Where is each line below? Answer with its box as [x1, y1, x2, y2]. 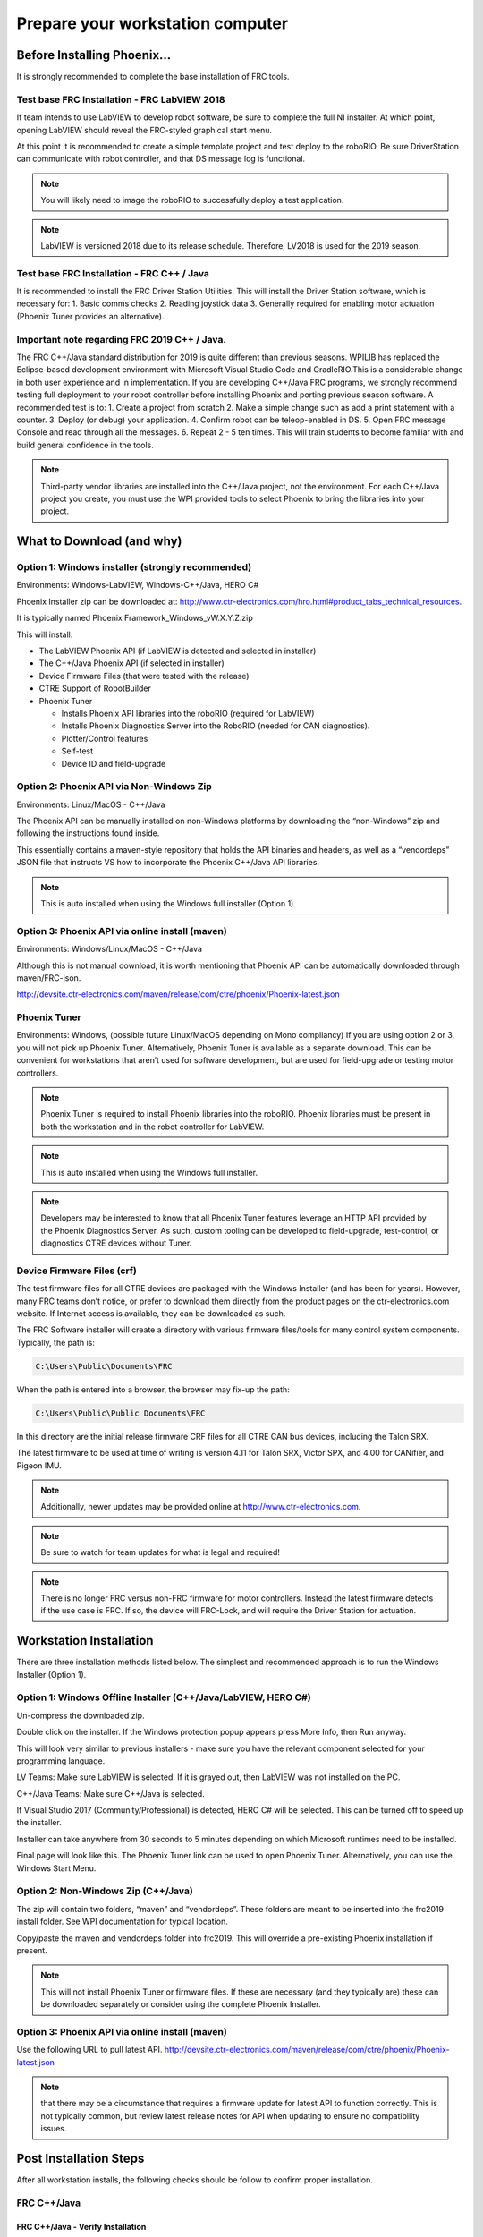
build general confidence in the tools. [16, 439, 154, 450]
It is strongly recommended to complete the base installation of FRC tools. [16, 72, 290, 82]
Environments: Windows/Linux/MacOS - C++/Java [16, 944, 203, 955]
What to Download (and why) [16, 533, 182, 549]
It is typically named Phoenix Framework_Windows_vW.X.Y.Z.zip [16, 613, 254, 624]
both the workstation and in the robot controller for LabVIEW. [40, 1121, 265, 1132]
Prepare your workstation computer [16, 13, 289, 33]
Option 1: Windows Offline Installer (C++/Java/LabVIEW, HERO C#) [16, 1691, 312, 1704]
